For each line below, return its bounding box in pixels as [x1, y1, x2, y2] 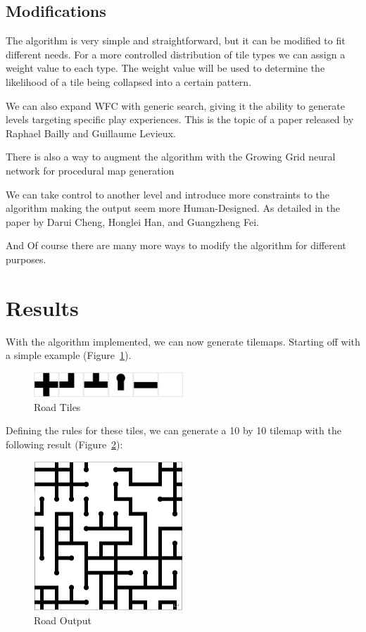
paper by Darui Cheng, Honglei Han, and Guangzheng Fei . [6, 214, 259, 229]
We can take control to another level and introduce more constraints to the [6, 187, 329, 201]
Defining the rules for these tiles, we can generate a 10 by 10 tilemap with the [6, 423, 341, 438]
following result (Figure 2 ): [6, 437, 123, 451]
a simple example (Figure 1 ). [6, 348, 132, 362]
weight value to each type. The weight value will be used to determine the [6, 61, 325, 75]
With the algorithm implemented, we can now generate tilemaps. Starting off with [6, 334, 360, 348]
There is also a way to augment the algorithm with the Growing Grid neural [6, 149, 336, 164]
